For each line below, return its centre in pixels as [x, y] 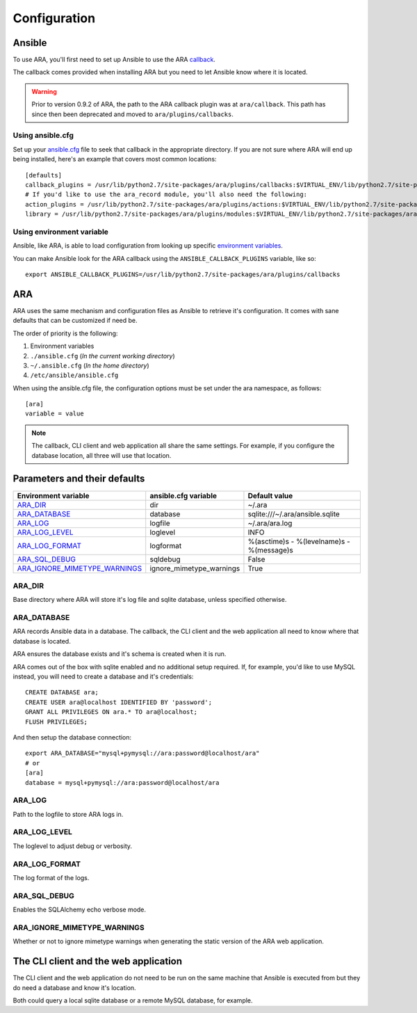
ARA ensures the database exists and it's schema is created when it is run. [120, 654]
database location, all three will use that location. [101, 455]
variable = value [55, 414]
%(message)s [270, 550]
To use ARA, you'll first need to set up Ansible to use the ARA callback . [114, 60]
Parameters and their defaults [79, 479]
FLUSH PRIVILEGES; [57, 721]
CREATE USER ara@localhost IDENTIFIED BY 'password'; [118, 702]
